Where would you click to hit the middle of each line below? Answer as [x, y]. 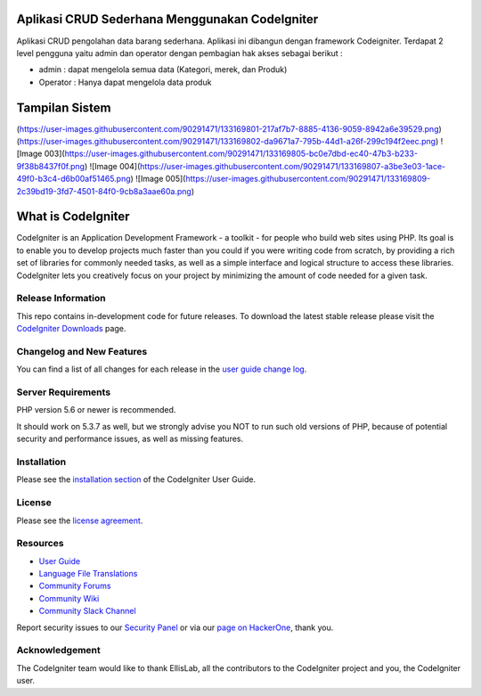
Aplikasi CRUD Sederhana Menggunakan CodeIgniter [167, 19]
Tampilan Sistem [64, 107]
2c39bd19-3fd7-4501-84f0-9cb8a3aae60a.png [104, 191]
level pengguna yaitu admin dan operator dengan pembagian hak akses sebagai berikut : [179, 53]
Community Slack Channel [88, 611]
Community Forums [75, 586]
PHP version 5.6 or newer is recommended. [96, 410]
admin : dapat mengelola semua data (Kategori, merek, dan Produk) [163, 70]
